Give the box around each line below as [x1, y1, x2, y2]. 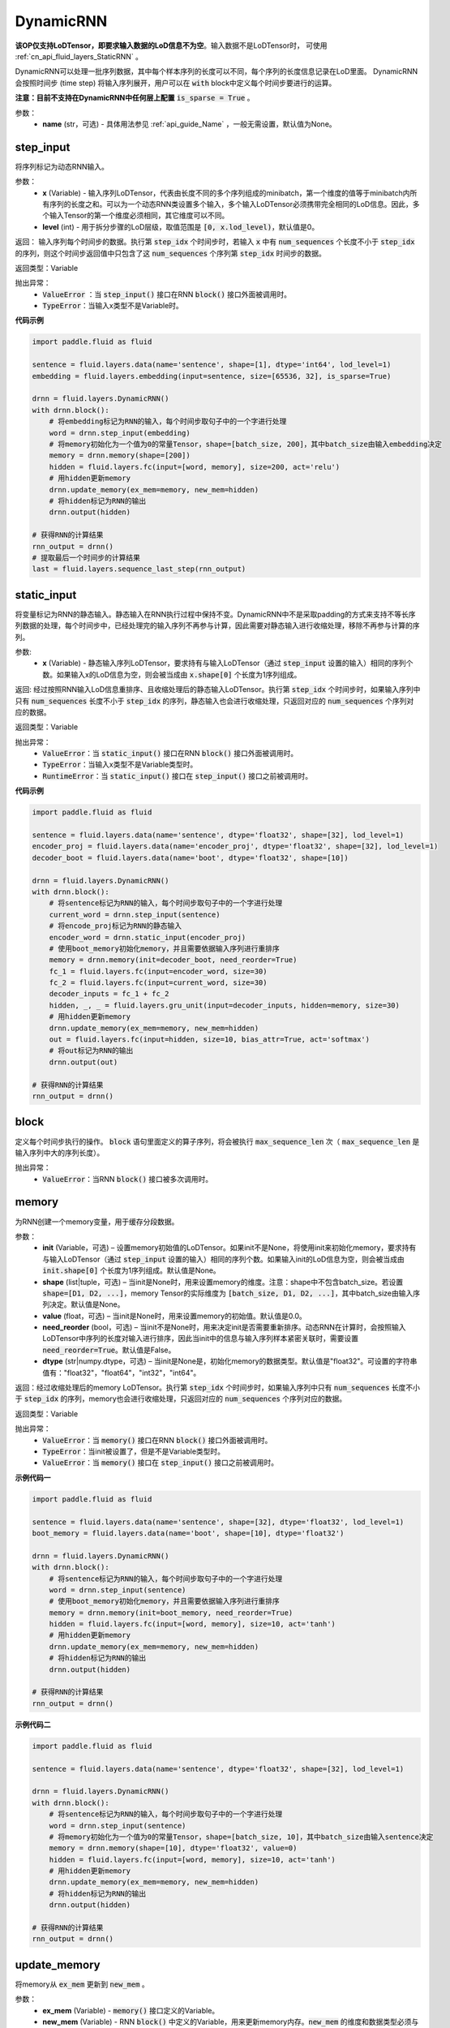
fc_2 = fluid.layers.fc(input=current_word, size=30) [49, 978, 268, 987]
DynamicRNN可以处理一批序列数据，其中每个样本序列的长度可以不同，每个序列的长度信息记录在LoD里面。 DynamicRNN [15, 67, 418, 76]
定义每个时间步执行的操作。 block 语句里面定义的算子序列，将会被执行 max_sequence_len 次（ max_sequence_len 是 [15, 1136, 420, 1146]
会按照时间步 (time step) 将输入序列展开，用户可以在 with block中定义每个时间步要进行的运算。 [15, 78, 336, 88]
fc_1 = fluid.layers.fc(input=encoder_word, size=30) [49, 966, 268, 976]
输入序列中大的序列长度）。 [15, 1148, 105, 1158]
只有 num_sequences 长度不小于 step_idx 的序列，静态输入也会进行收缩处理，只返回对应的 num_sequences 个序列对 [15, 696, 414, 706]
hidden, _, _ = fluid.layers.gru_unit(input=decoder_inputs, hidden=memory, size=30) [49, 1000, 401, 1010]
